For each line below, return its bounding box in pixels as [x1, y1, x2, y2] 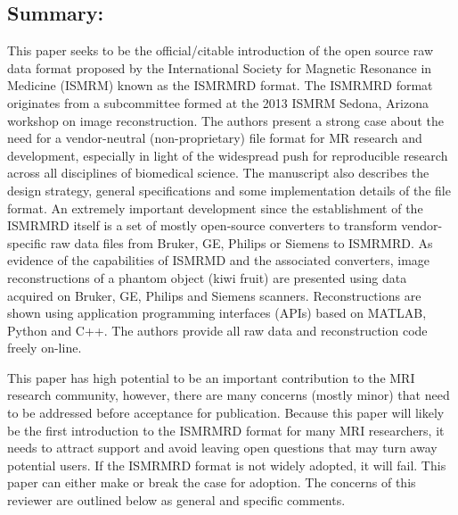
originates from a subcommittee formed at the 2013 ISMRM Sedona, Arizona [7, 93, 429, 112]
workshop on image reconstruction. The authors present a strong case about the [7, 111, 444, 129]
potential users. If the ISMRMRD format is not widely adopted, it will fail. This [7, 455, 446, 474]
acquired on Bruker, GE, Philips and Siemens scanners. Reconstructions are [7, 286, 421, 304]
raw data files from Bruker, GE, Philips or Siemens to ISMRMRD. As [50, 233, 433, 252]
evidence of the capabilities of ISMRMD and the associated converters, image [7, 251, 430, 270]
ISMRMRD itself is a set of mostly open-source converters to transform [7, 216, 397, 235]
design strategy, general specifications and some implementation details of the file [7, 180, 451, 199]
